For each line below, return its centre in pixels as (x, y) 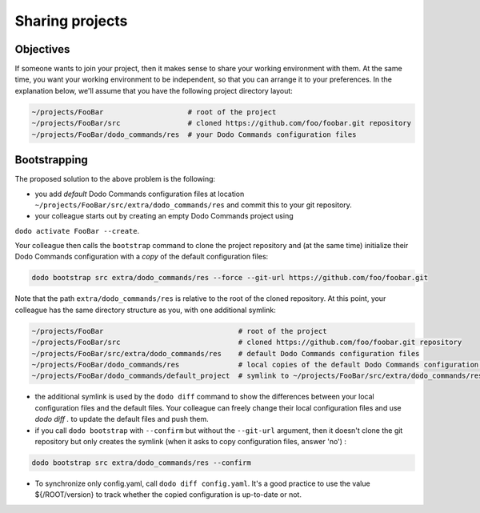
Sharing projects (71, 21)
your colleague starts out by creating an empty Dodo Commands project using (164, 216)
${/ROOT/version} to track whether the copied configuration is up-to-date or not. (168, 495)
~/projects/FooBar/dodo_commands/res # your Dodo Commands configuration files (194, 134)
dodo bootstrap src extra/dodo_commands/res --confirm (141, 463)
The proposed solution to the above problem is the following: (115, 179)
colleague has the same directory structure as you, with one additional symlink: (145, 310)
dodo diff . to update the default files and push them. (122, 419)
